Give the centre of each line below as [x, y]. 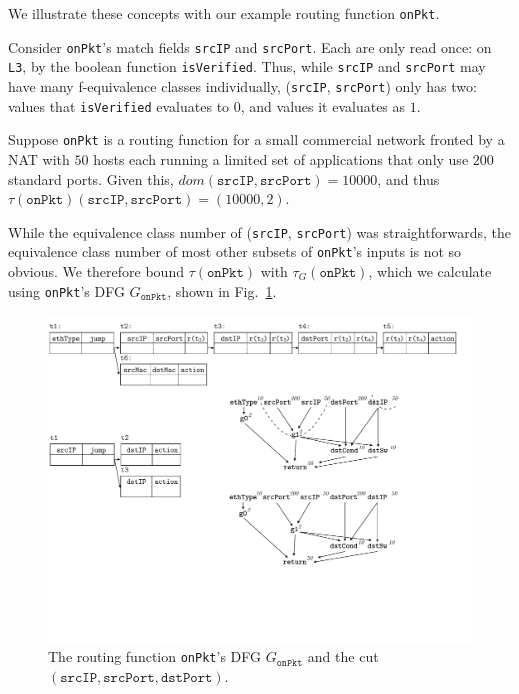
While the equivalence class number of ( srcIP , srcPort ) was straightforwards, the [259, 231]
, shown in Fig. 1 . [222, 290]
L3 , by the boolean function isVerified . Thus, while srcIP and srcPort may [247, 66]
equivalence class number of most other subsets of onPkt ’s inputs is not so [235, 251]
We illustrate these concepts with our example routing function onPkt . [224, 13]
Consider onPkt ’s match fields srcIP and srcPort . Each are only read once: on [250, 46]
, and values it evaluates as [323, 105]
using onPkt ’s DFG [66, 290]
